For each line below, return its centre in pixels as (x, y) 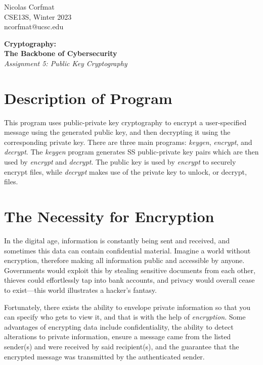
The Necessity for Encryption (109, 216)
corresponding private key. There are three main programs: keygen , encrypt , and (128, 142)
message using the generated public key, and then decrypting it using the (117, 132)
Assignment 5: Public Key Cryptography (66, 63)
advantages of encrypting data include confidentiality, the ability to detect (119, 326)
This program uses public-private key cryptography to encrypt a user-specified (125, 122)
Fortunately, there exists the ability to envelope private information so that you (127, 307)
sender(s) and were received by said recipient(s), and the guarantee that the (122, 346)
